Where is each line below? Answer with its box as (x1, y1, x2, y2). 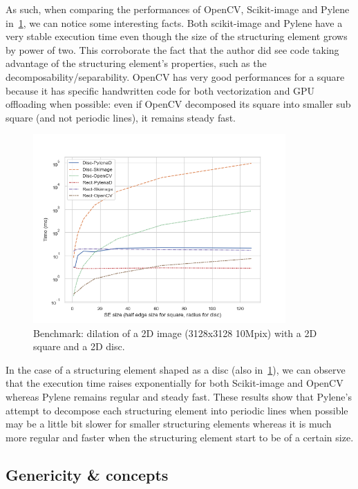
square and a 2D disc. (33, 339, 125, 354)
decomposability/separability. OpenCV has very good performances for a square (6, 69, 345, 84)
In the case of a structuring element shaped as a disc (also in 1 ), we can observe (6, 362, 346, 376)
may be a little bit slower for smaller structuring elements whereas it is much (6, 416, 332, 431)
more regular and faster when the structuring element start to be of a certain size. (6, 430, 354, 444)
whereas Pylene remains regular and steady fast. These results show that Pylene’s (6, 389, 352, 403)
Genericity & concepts (6, 463, 169, 485)
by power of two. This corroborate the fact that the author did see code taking (6, 42, 339, 57)
